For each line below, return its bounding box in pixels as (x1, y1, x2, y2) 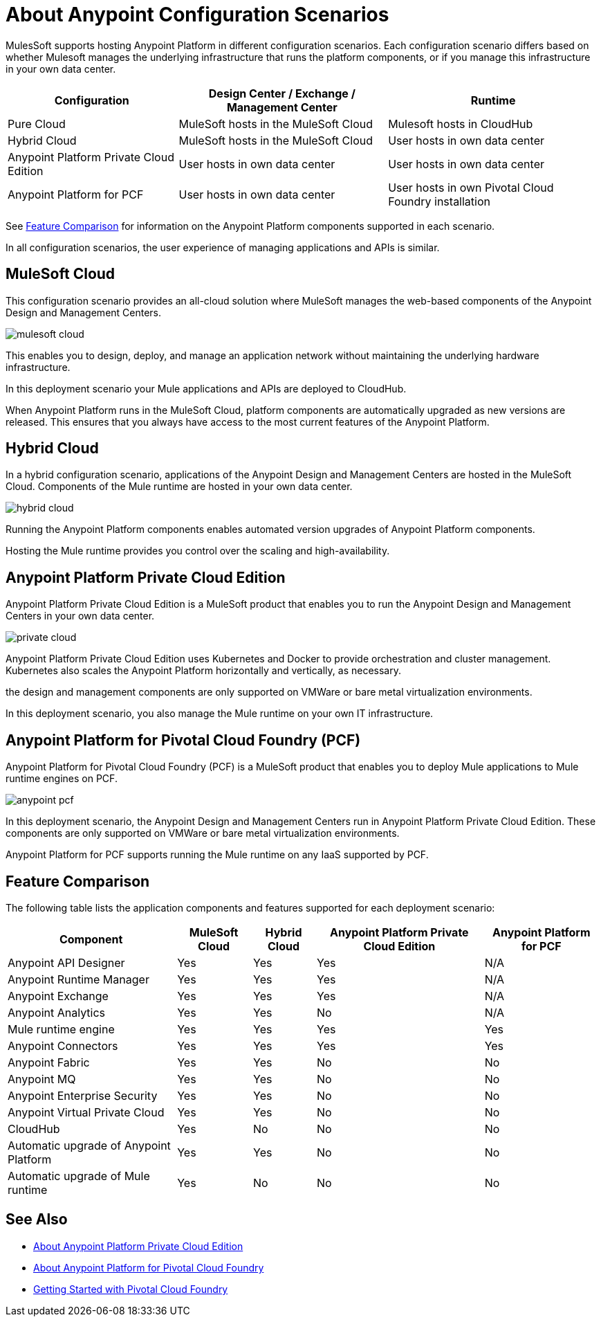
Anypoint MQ (8, 1071, 76, 1086)
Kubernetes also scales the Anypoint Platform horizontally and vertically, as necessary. (6, 664, 401, 677)
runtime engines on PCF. (6, 772, 118, 785)
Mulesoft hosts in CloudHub (388, 116, 533, 131)
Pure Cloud (8, 116, 66, 131)
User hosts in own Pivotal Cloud (388, 180, 554, 194)
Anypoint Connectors (8, 1038, 118, 1053)
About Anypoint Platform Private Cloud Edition (33, 1240, 243, 1252)
